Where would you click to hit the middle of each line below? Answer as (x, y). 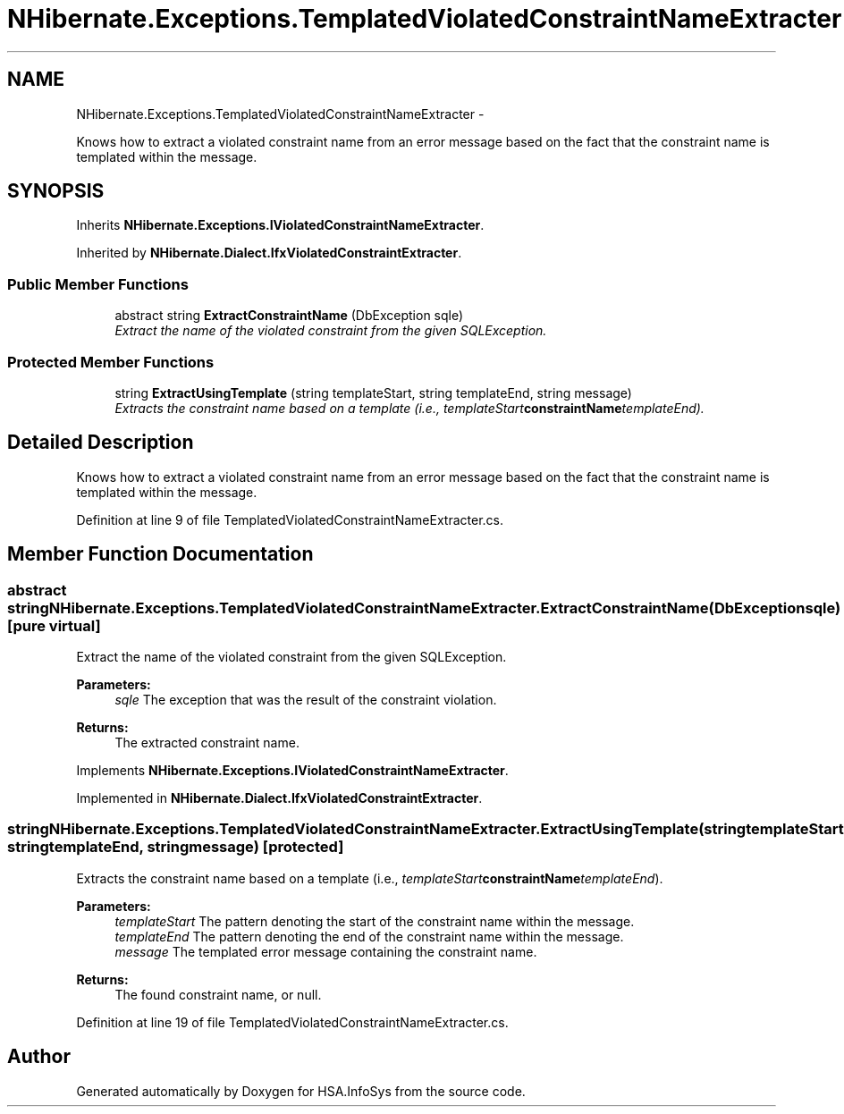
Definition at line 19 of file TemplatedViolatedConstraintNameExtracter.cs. (292, 1022)
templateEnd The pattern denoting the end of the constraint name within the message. (369, 936)
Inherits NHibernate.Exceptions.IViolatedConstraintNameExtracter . (280, 225)
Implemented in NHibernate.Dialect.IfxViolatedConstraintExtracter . (279, 798)
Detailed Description (101, 443)
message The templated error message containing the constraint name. (326, 951)
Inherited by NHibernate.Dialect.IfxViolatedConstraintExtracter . (269, 253)
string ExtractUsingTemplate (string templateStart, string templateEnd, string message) (373, 392)
